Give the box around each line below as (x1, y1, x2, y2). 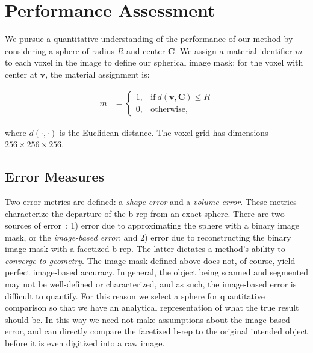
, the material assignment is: (45, 67, 150, 80)
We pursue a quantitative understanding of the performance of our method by (5, 32, 293, 45)
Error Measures (5, 167, 105, 186)
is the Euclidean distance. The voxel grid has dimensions (59, 126, 268, 138)
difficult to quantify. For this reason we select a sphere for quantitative (5, 289, 265, 302)
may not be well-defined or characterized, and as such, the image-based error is (5, 278, 297, 290)
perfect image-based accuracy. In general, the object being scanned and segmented (5, 266, 308, 278)
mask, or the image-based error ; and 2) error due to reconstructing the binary (5, 230, 291, 243)
